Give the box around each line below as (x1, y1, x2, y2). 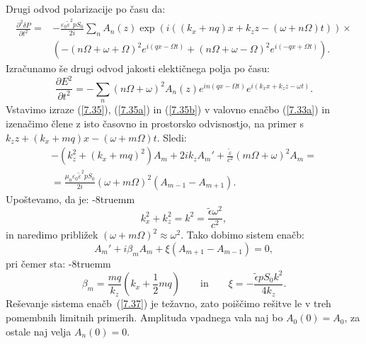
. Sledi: (156, 130, 187, 144)
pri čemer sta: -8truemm (6, 256, 111, 270)
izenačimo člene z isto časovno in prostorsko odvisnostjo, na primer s (6, 115, 304, 130)
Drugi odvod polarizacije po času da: (6, 1, 166, 16)
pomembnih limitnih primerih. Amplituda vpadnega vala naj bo (6, 310, 283, 325)
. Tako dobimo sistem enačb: (181, 227, 304, 242)
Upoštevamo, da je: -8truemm (6, 191, 135, 206)
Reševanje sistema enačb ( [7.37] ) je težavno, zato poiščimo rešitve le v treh (6, 296, 331, 311)
